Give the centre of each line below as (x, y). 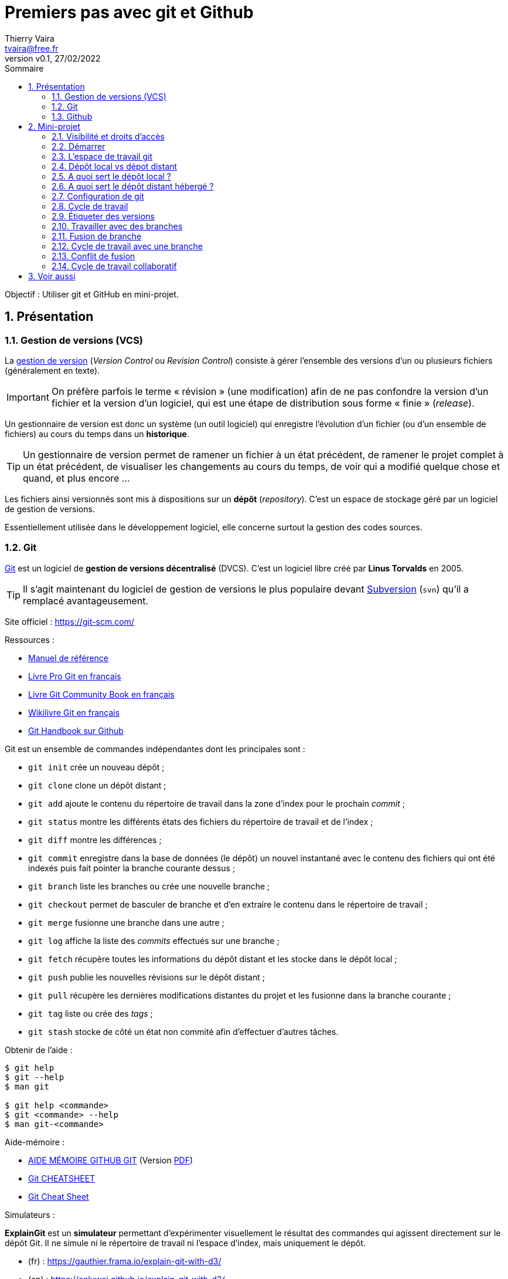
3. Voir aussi (52, 276)
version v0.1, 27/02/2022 (53, 58)
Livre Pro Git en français (75, 676)
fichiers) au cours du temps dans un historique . (97, 434)
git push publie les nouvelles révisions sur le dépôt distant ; (146, 977)
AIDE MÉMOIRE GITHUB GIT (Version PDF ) (111, 1160)
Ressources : (30, 639)
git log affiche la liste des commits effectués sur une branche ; (154, 940)
